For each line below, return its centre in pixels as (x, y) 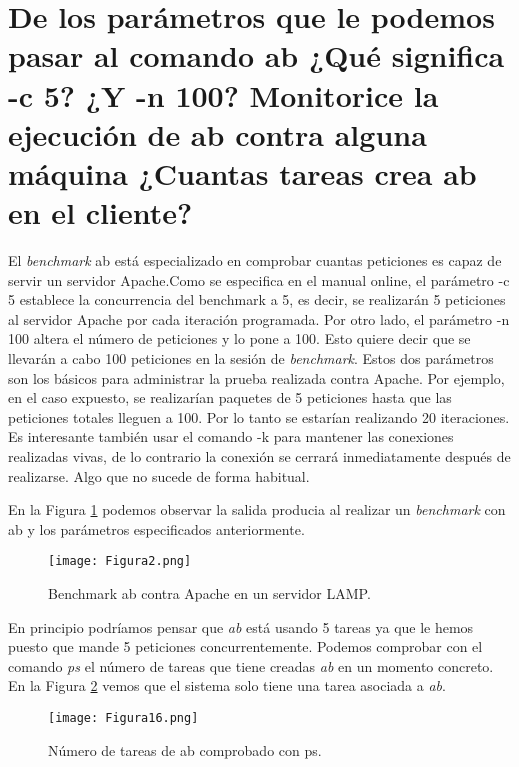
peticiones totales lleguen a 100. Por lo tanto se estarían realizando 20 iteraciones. (259, 416)
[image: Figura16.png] (123, 718)
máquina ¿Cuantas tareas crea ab (242, 172)
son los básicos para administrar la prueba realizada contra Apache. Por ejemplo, (256, 377)
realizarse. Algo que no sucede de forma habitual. (159, 475)
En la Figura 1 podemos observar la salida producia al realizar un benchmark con (257, 509)
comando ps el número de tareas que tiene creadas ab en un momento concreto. (251, 665)
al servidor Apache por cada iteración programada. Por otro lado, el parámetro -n (259, 318)
